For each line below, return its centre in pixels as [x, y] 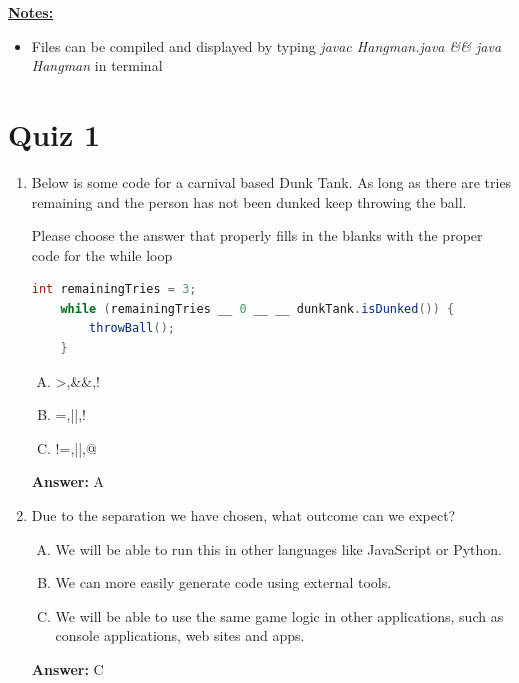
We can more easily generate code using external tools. [223, 582]
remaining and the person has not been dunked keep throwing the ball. [249, 201]
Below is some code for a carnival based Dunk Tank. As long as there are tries [271, 181]
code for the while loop [102, 254]
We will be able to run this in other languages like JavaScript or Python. [278, 548]
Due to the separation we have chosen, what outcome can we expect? [243, 515]
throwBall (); [132, 328]
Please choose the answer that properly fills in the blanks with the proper [257, 235]
